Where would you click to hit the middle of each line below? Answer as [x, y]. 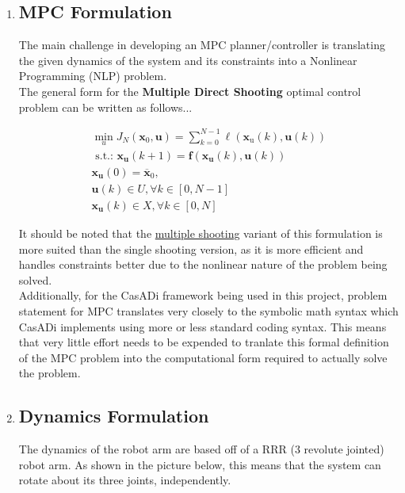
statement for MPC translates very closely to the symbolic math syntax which [208, 311]
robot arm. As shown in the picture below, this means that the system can [200, 464]
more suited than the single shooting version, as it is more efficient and [191, 248]
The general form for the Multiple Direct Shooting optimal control [190, 91]
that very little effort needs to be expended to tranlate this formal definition [204, 342]
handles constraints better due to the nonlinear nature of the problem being [203, 264]
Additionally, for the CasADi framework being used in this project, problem [203, 295]
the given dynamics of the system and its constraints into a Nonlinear [188, 60]
